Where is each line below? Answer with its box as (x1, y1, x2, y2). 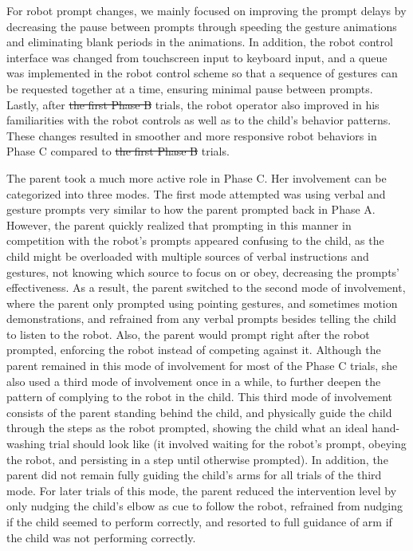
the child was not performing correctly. (6, 529, 196, 545)
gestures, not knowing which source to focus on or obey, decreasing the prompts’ (6, 263, 399, 280)
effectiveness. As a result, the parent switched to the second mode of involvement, (6, 279, 406, 296)
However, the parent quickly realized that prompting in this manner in (6, 216, 352, 233)
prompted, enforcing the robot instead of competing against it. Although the (6, 341, 381, 358)
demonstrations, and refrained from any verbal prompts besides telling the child (6, 310, 397, 327)
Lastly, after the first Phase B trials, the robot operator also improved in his (6, 96, 380, 112)
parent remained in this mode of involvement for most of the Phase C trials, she (6, 357, 398, 374)
